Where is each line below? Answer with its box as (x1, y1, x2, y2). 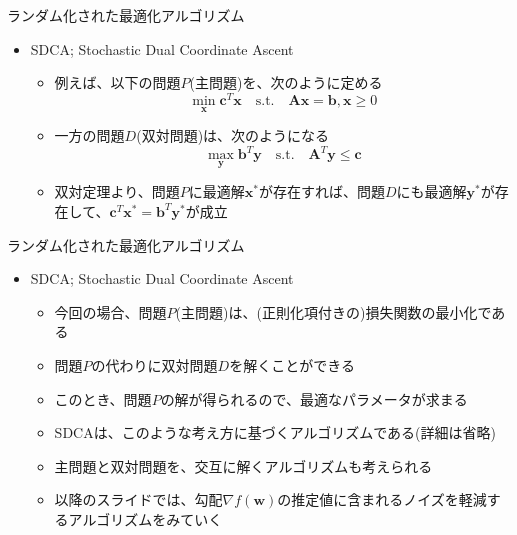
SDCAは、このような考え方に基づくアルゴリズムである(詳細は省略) (54, 422, 497, 443)
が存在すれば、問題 (258, 181, 385, 202)
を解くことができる (229, 354, 355, 375)
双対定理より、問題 (54, 181, 180, 202)
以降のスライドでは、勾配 (54, 489, 223, 510)
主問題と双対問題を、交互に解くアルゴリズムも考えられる (54, 455, 433, 476)
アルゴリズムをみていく (68, 508, 223, 529)
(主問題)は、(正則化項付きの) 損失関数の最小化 (175, 301, 478, 322)
